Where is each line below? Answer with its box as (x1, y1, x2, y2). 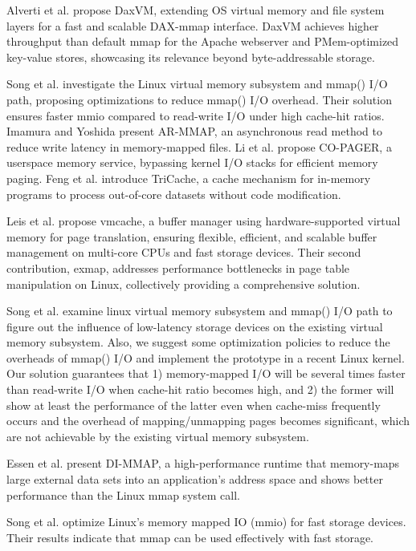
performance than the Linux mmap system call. (6, 486, 240, 503)
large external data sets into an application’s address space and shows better (6, 471, 383, 488)
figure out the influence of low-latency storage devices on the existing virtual (6, 318, 383, 334)
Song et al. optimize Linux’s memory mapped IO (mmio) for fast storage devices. (6, 513, 406, 530)
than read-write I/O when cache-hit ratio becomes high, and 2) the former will (6, 381, 394, 398)
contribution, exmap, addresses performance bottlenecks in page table (6, 259, 350, 276)
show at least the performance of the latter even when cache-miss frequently (6, 396, 381, 413)
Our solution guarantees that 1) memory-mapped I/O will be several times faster (6, 365, 406, 382)
